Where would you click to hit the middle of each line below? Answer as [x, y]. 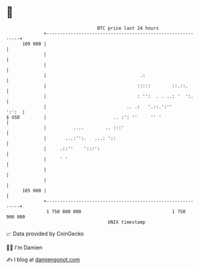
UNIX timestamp [127, 222]
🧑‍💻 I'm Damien [25, 247]
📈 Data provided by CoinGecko [45, 234]
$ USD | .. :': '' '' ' [84, 117]
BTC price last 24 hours [128, 28]
